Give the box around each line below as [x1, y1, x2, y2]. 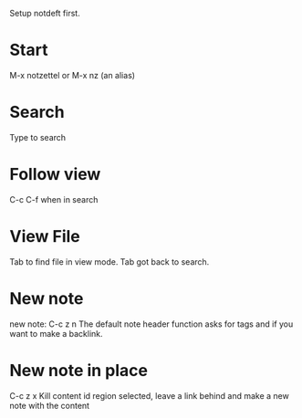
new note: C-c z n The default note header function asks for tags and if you [9, 319, 294, 329]
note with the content [9, 400, 89, 411]
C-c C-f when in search [9, 193, 99, 204]
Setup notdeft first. [9, 8, 80, 18]
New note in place [9, 360, 149, 381]
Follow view [9, 164, 101, 185]
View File [9, 226, 80, 246]
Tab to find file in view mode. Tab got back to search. [9, 256, 210, 267]
